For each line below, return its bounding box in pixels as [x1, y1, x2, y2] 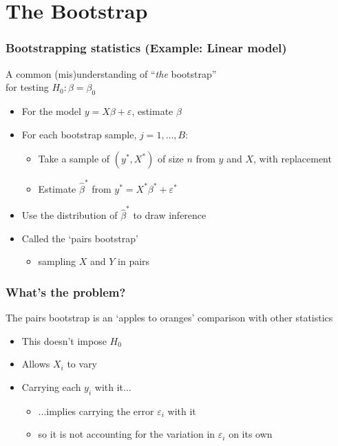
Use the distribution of [21, 208, 118, 222]
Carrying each [21, 379, 81, 394]
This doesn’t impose [21, 333, 107, 348]
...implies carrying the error [38, 403, 154, 418]
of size [157, 151, 184, 166]
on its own [229, 427, 273, 441]
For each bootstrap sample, [21, 127, 137, 141]
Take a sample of [38, 151, 110, 166]
